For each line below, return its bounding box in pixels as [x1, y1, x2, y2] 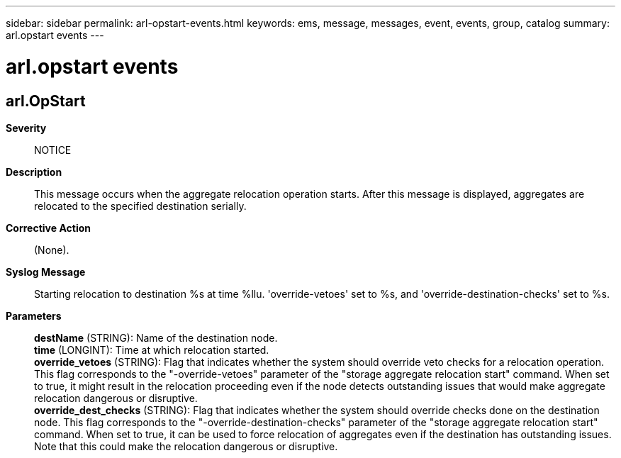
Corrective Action [6, 221, 91, 234]
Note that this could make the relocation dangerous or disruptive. [34, 440, 338, 452]
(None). [34, 243, 69, 256]
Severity [6, 121, 47, 134]
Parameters [6, 309, 62, 322]
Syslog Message [6, 265, 86, 278]
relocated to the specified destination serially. [34, 199, 247, 212]
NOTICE [34, 143, 72, 156]
